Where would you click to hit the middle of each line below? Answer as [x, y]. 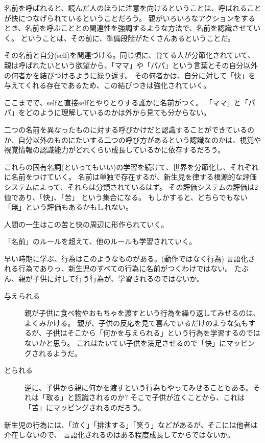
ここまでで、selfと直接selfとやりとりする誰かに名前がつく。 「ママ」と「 [126, 102]
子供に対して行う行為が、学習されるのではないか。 [118, 279]
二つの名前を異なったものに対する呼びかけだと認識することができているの [129, 129]
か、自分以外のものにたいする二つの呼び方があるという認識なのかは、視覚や [133, 139]
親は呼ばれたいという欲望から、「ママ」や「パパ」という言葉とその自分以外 [131, 65]
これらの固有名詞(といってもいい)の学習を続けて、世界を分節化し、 [117, 167]
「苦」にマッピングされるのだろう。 [85, 407]
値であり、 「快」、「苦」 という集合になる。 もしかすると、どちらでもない [126, 197]
